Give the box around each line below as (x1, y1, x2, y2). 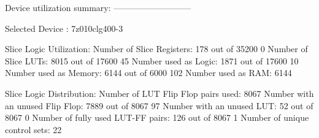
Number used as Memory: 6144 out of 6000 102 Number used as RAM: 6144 (5, 66, 292, 79)
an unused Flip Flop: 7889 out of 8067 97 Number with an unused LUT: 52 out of (5, 99, 313, 112)
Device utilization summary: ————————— (5, 1, 191, 13)
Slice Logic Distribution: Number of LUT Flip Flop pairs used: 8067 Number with (5, 86, 314, 99)
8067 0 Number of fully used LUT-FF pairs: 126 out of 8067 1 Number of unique (5, 111, 309, 124)
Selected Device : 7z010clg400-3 (5, 21, 123, 34)
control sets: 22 (5, 123, 62, 136)
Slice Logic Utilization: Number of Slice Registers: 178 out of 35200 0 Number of (5, 42, 308, 55)
